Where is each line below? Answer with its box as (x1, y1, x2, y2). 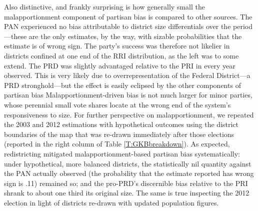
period (233, 21, 252, 31)
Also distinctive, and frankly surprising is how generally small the (4, 1, 205, 11)
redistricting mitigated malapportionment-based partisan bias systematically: (4, 148, 240, 158)
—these (4, 30, 27, 41)
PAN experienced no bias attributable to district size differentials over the (4, 21, 231, 31)
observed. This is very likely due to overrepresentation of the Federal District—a (4, 70, 250, 80)
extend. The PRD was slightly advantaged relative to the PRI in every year (4, 60, 235, 70)
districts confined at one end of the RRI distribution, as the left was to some (4, 50, 239, 60)
